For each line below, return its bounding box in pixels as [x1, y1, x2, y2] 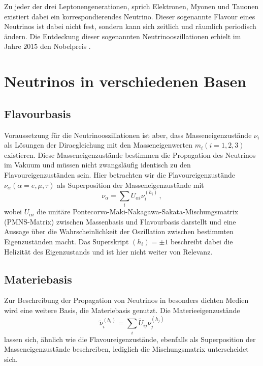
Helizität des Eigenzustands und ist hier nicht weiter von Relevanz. [4, 246, 213, 257]
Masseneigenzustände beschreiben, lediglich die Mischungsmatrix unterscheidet [4, 344, 249, 354]
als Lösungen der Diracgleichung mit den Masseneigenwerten [4, 139, 193, 150]
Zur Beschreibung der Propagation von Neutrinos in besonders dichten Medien [4, 295, 249, 305]
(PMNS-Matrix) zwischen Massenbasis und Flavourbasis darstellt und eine [4, 216, 236, 227]
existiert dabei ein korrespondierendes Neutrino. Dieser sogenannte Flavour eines [4, 11, 255, 21]
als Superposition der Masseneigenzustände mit [57, 179, 204, 190]
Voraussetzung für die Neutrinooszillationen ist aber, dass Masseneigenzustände [4, 129, 252, 140]
